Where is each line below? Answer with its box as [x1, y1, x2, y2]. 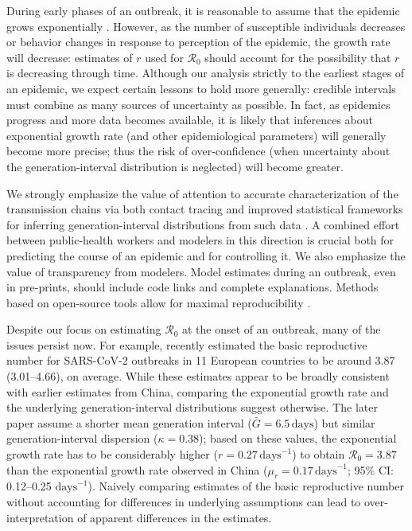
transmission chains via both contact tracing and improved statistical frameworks [6, 201, 403, 217]
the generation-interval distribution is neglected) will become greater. [6, 158, 344, 174]
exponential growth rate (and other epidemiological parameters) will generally [6, 127, 387, 143]
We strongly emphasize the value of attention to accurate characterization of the [6, 185, 398, 201]
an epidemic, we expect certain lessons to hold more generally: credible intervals [6, 80, 396, 96]
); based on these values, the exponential [199, 430, 397, 447]
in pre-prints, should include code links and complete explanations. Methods [6, 279, 379, 295]
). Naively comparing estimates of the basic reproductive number [87, 478, 404, 494]
